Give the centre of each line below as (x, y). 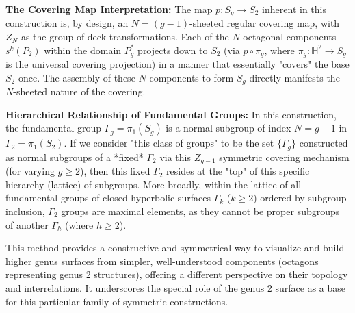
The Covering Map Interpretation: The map (109, 9)
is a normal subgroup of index (228, 128)
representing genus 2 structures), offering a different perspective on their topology (177, 274)
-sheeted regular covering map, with (265, 23)
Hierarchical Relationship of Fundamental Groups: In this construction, (171, 114)
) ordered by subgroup (300, 198)
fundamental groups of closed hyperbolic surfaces (108, 198)
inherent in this (294, 9)
